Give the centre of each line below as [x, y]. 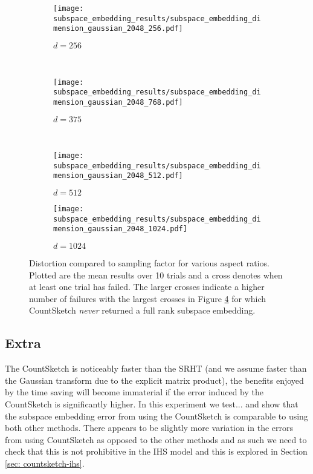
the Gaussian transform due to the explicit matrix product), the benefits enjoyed [154, 380]
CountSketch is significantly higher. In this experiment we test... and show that [152, 404]
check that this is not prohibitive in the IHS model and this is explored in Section [156, 451]
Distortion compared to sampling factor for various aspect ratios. [149, 263]
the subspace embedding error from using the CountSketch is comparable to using [156, 416]
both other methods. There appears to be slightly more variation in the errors [149, 428]
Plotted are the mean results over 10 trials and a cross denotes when [156, 275]
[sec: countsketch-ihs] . [45, 463]
